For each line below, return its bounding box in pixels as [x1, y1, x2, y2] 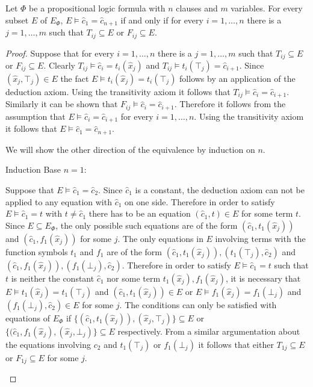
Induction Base [5, 163, 61, 176]
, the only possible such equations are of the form [55, 218, 238, 231]
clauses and [176, 2, 218, 14]
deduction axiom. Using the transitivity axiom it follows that [5, 85, 231, 98]
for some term [241, 207, 293, 220]
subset [5, 13, 29, 26]
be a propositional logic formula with [29, 2, 166, 14]
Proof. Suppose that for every [5, 46, 114, 59]
